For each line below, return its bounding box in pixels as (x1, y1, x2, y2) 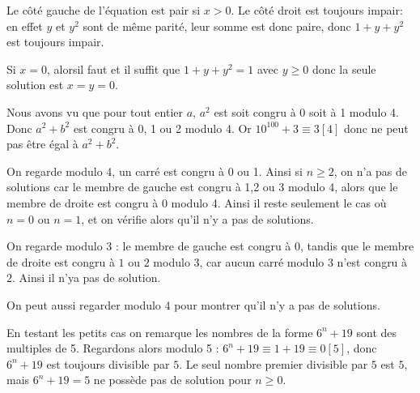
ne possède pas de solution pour (93, 371, 252, 388)
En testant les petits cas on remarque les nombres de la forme (6, 323, 313, 340)
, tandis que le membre (300, 237, 414, 254)
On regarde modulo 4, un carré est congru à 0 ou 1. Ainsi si (6, 162, 303, 179)
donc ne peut (344, 119, 409, 136)
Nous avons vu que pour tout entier (6, 103, 184, 120)
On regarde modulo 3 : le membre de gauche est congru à (6, 237, 291, 254)
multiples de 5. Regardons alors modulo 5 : (6, 340, 219, 357)
